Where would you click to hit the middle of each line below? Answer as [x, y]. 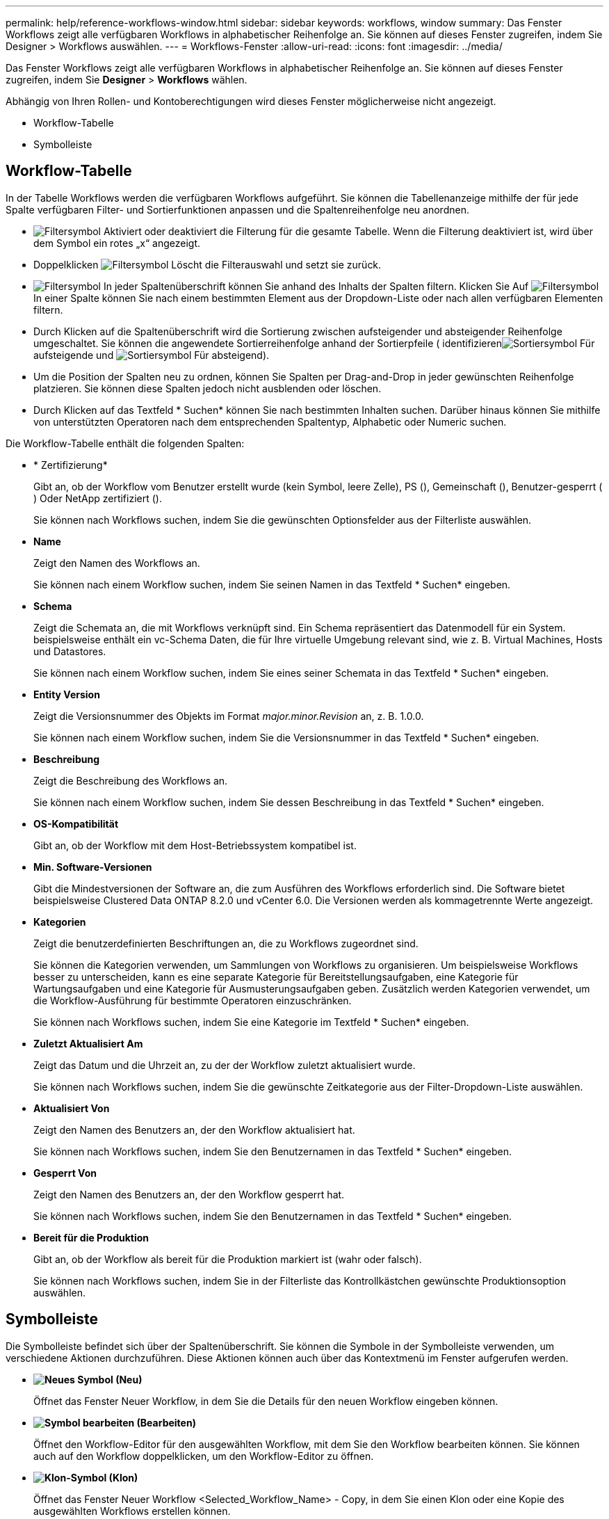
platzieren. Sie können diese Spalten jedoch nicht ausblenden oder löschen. [208, 388]
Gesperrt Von [65, 1173]
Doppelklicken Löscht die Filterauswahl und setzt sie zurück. [208, 264]
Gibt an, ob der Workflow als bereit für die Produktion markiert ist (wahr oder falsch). [228, 1259]
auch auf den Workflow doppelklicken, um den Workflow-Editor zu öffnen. [204, 1456]
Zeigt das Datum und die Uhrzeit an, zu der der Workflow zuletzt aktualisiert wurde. [225, 1065]
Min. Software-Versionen [93, 867]
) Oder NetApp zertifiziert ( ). [98, 498]
